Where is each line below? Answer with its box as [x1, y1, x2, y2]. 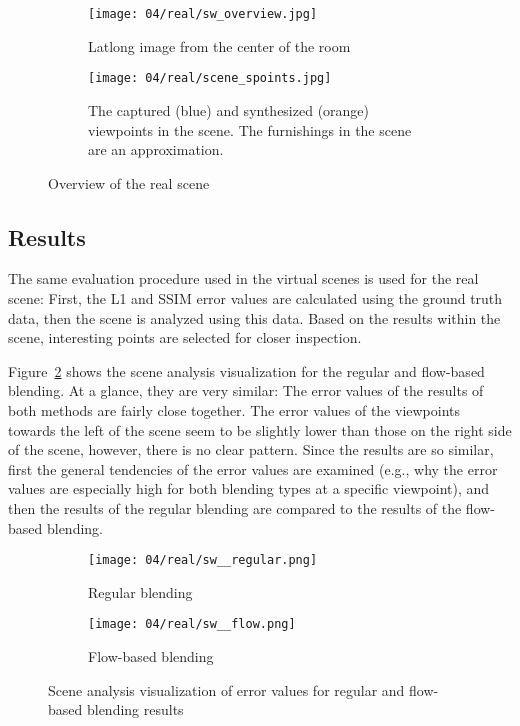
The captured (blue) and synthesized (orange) [88, 99, 370, 120]
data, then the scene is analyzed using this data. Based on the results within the [8, 307, 501, 328]
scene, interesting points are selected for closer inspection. [8, 327, 362, 348]
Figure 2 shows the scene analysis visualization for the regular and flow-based [8, 360, 485, 381]
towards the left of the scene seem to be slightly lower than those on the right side [8, 419, 512, 440]
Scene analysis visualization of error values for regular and [48, 679, 405, 700]
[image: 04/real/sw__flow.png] [88, 617, 296, 632]
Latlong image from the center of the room [88, 35, 351, 56]
